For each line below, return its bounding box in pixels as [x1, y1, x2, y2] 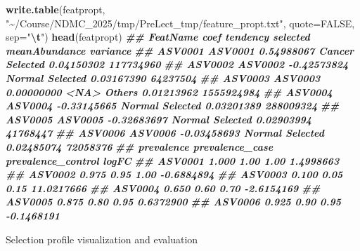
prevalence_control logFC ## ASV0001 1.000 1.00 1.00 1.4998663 [6, 153, 340, 168]
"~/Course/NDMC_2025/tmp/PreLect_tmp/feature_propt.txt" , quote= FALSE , [6, 15, 355, 30]
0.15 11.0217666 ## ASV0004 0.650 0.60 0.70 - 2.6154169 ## [6, 180, 321, 195]
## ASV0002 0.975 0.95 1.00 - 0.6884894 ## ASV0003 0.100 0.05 [6, 167, 343, 182]
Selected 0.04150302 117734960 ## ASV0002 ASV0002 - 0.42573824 [6, 57, 349, 72]
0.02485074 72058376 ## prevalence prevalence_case [6, 139, 274, 154]
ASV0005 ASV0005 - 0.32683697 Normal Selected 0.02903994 [6, 111, 312, 126]
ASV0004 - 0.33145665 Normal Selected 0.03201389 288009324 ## [6, 98, 340, 113]
